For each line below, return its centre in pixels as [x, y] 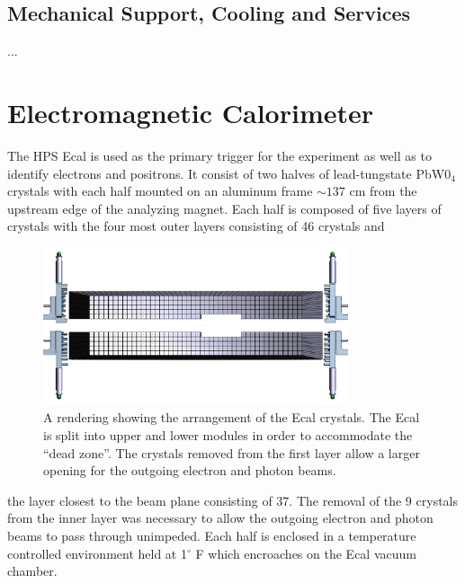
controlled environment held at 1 [97, 553]
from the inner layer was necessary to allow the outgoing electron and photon [220, 518]
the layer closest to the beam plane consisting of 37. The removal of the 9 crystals [233, 500]
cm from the [383, 191]
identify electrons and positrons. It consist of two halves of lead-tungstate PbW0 [229, 173]
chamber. [32, 571]
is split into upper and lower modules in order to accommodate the [228, 434]
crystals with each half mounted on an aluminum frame [160, 191]
